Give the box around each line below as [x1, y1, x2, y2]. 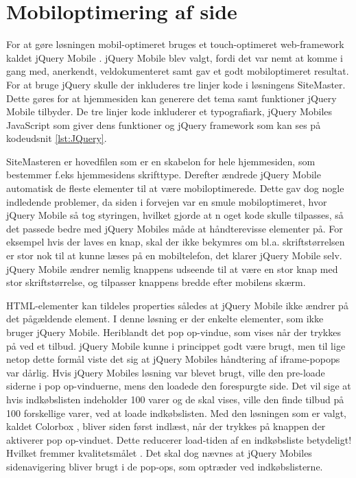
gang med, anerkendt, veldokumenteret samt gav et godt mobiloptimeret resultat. [6, 64, 349, 78]
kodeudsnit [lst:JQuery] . [6, 131, 107, 145]
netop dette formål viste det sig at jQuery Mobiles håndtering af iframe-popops [6, 352, 340, 366]
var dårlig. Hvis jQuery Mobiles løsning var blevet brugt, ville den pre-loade [6, 365, 325, 379]
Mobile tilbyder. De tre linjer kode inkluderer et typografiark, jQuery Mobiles [6, 104, 333, 119]
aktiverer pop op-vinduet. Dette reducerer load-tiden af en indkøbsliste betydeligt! [6, 432, 352, 446]
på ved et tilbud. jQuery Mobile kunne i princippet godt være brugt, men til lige [6, 338, 346, 352]
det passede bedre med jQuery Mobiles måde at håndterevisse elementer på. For [6, 221, 343, 235]
